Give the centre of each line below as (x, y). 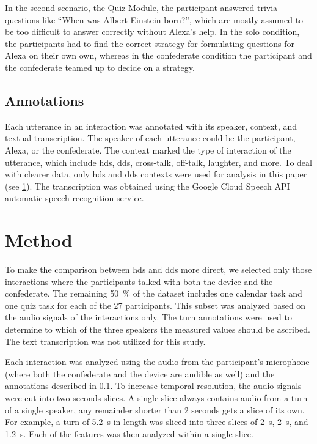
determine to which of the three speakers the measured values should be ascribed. (158, 329)
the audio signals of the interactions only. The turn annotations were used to (148, 317)
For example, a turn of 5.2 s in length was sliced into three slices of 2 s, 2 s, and (157, 422)
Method (39, 240)
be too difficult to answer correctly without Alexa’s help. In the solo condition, (152, 31)
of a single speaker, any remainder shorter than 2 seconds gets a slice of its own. (155, 409)
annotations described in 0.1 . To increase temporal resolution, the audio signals (153, 386)
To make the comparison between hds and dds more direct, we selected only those (158, 269)
